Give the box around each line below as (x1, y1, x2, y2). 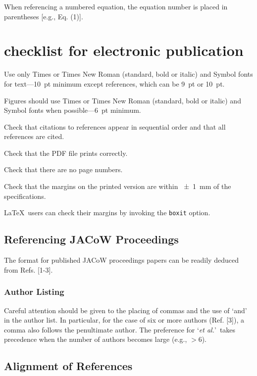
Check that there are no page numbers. (4, 164, 123, 175)
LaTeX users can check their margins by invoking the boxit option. (4, 207, 210, 218)
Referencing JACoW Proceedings (4, 232, 179, 247)
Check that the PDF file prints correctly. (4, 147, 128, 158)
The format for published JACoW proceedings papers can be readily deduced (4, 255, 239, 265)
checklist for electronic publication (4, 40, 244, 60)
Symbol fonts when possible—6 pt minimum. (4, 105, 141, 115)
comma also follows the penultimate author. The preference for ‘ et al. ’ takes (4, 324, 236, 334)
